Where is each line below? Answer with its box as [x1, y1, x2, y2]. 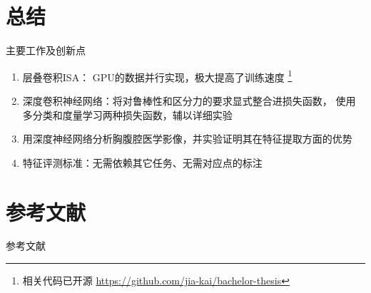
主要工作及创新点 [6, 43, 86, 58]
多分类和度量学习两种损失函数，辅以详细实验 [22, 107, 233, 122]
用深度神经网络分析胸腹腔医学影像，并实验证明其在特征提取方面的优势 [22, 131, 352, 146]
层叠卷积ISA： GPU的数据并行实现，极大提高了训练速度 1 [22, 67, 293, 84]
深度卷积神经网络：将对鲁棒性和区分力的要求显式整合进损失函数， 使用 [22, 93, 356, 108]
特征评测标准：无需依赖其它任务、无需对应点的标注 [22, 155, 263, 170]
